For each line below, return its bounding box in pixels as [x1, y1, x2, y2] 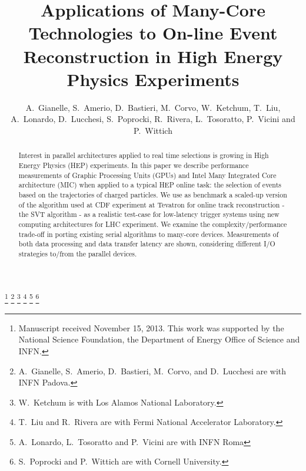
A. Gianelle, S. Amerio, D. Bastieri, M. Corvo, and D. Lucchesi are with [18, 364, 287, 377]
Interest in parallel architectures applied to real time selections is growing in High [18, 150, 269, 160]
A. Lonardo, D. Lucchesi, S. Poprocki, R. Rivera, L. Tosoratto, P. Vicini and [11, 113, 295, 125]
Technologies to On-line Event [28, 21, 278, 45]
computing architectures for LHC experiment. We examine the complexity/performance [18, 219, 287, 229]
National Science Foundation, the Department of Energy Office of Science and [18, 333, 300, 345]
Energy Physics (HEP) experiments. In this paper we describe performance [18, 160, 249, 170]
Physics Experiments [66, 67, 240, 91]
